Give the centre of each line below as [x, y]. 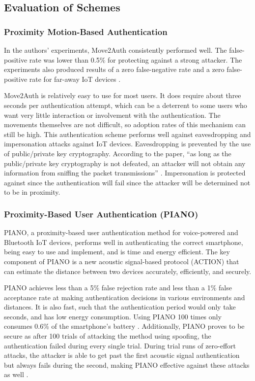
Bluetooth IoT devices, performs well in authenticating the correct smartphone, [124, 242]
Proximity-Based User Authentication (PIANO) [101, 214]
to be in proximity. [32, 192]
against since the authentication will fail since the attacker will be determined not [127, 182]
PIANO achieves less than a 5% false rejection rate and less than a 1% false [118, 288]
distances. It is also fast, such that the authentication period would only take [120, 307]
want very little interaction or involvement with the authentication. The [112, 115]
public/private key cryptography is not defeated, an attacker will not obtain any [125, 163]
